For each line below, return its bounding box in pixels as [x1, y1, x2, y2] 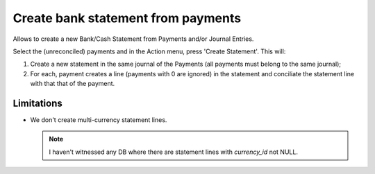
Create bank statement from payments [12, 10, 242, 26]
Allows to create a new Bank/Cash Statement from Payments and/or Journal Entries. [12, 35, 254, 43]
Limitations [12, 97, 62, 109]
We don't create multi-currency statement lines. [30, 116, 167, 124]
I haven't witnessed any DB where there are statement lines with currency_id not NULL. [49, 148, 299, 156]
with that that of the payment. [30, 80, 115, 88]
